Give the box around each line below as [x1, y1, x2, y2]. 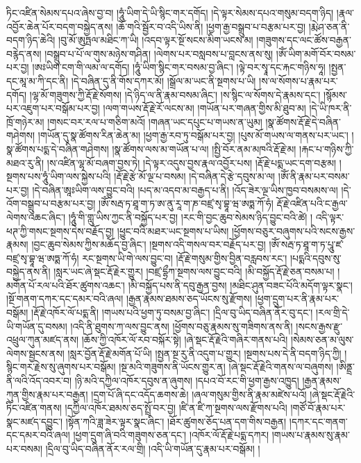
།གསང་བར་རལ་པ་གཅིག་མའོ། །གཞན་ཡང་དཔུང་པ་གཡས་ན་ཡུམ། [47, 114, 262, 129]
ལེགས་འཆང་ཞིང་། [6, 209, 66, 224]
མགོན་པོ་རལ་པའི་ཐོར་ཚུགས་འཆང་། [6, 277, 125, 292]
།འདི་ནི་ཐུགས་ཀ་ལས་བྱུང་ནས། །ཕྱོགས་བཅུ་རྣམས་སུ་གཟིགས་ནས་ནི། [70, 318, 293, 333]
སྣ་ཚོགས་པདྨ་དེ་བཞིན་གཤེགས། [6, 141, 109, 156]
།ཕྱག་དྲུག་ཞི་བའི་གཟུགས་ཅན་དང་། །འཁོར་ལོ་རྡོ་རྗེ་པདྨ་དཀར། [73, 428, 269, 442]
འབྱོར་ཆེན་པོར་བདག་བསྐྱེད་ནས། [6, 19, 113, 33]
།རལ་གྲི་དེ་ [316, 305, 350, 320]
